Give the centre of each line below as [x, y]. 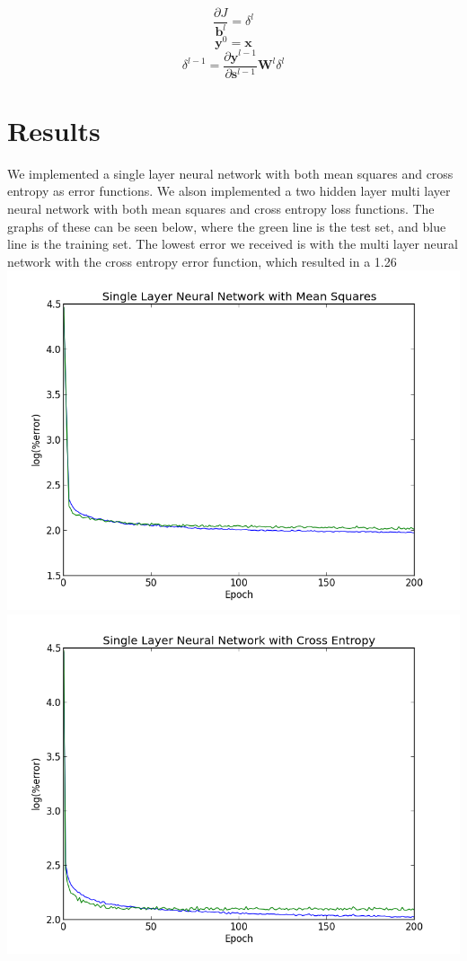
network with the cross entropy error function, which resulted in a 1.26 [202, 261]
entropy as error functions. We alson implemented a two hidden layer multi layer [229, 191]
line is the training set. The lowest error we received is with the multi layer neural [233, 244]
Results [54, 130]
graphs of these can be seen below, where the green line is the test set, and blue [227, 226]
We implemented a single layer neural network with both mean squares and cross [230, 173]
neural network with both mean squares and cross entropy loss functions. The [221, 208]
